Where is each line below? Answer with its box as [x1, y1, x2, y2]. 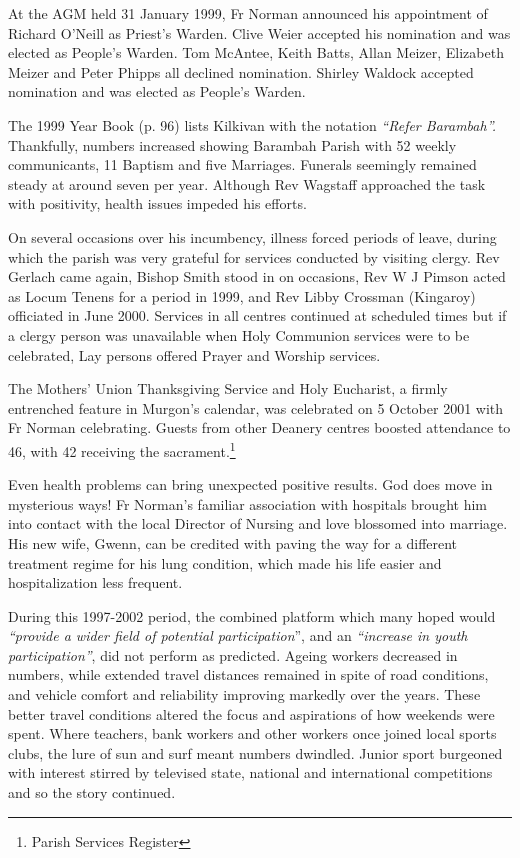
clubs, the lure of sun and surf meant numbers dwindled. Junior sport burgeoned [8, 742, 503, 763]
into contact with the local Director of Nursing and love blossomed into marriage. [8, 513, 508, 534]
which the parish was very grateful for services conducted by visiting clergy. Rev [8, 246, 500, 267]
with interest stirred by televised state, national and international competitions [8, 762, 493, 783]
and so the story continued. [8, 782, 176, 803]
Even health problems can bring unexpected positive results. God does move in [8, 474, 493, 495]
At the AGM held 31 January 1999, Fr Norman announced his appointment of [8, 3, 488, 23]
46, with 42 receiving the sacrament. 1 [8, 437, 236, 461]
